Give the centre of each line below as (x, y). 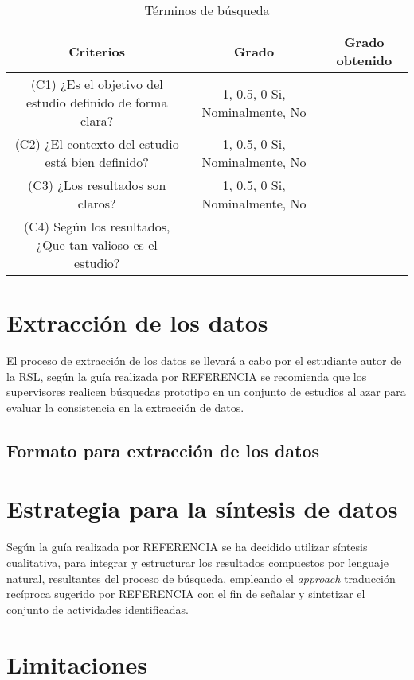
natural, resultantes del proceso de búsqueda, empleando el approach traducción (201, 578)
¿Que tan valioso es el (97, 245)
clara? (97, 120)
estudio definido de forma (97, 102)
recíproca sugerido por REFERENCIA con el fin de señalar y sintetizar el (186, 594)
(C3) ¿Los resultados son (97, 185)
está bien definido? (97, 162)
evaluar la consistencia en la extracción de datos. (125, 407)
